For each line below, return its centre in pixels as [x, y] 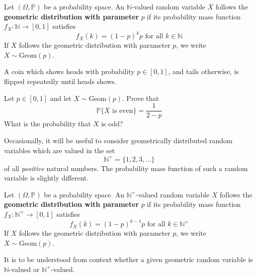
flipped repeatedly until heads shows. [60, 81]
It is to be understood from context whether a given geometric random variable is [128, 259]
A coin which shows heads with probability [69, 71]
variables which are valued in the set [60, 150]
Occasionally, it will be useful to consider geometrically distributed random [118, 140]
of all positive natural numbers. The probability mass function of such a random [126, 168]
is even [123, 111]
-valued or [24, 269]
